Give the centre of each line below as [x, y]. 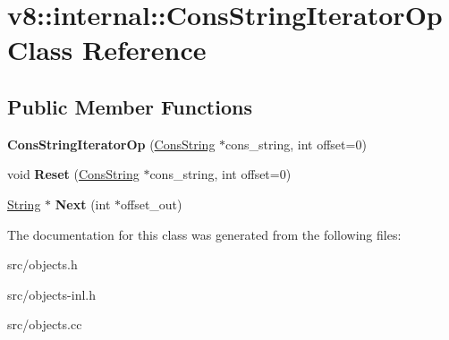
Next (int [83, 204]
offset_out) [151, 204]
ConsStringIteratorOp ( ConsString [111, 144]
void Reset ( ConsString [73, 174]
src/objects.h [42, 264]
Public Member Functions [130, 106]
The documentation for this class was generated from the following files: [204, 234]
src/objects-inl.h [51, 294]
